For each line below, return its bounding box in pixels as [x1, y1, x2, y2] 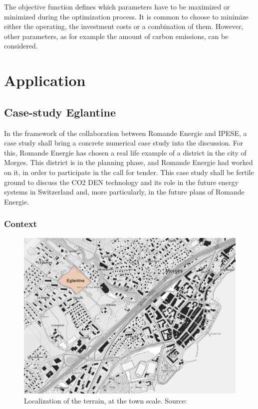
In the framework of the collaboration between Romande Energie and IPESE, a [4, 127, 247, 138]
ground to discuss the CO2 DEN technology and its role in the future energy [4, 176, 239, 187]
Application [4, 70, 86, 90]
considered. [4, 40, 38, 51]
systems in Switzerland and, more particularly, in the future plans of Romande [4, 186, 245, 197]
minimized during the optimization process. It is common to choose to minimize [4, 11, 249, 21]
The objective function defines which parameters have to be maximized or [4, 1, 230, 11]
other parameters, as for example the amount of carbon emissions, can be [4, 30, 229, 41]
